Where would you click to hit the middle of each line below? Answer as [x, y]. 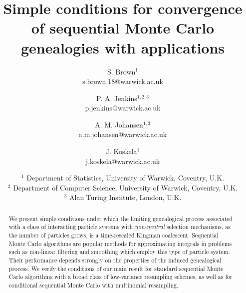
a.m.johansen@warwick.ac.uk [123, 134]
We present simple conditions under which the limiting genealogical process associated [121, 218]
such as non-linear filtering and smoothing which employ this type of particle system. [119, 252]
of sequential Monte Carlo [123, 28]
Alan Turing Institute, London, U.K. [125, 197]
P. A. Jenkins [117, 98]
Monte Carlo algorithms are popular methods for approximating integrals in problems [120, 243]
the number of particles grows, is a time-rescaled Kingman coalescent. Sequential [114, 235]
